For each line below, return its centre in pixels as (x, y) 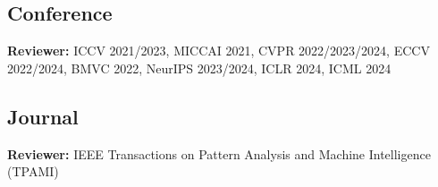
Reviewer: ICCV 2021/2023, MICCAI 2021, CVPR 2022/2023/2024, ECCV (219, 51)
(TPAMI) (33, 171)
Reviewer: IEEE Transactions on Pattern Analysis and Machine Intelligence (219, 153)
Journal (43, 116)
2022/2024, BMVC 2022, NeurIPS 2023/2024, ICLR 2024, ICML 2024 (199, 68)
